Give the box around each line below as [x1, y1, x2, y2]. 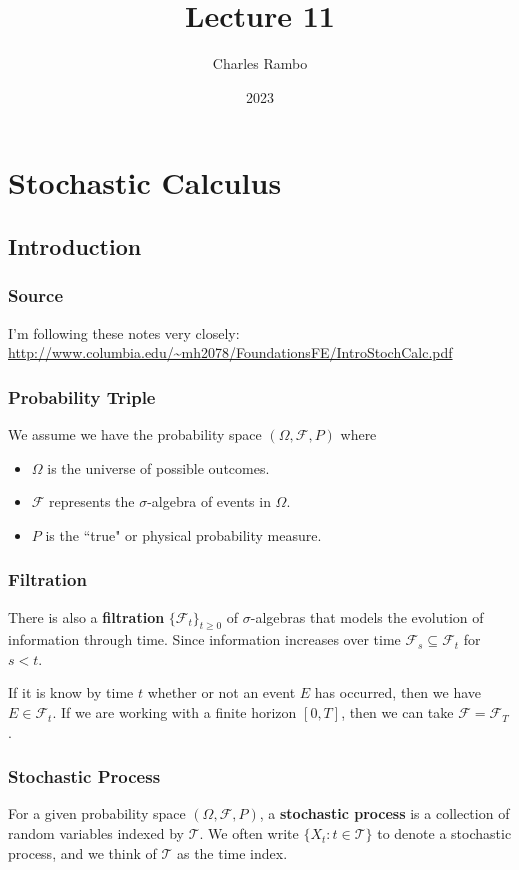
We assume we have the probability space [8, 423, 262, 444]
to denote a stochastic [377, 823, 512, 844]
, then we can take [341, 702, 454, 723]
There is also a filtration [8, 606, 165, 627]
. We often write [199, 823, 299, 844]
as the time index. [176, 842, 288, 863]
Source [8, 283, 64, 308]
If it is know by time [8, 682, 134, 703]
